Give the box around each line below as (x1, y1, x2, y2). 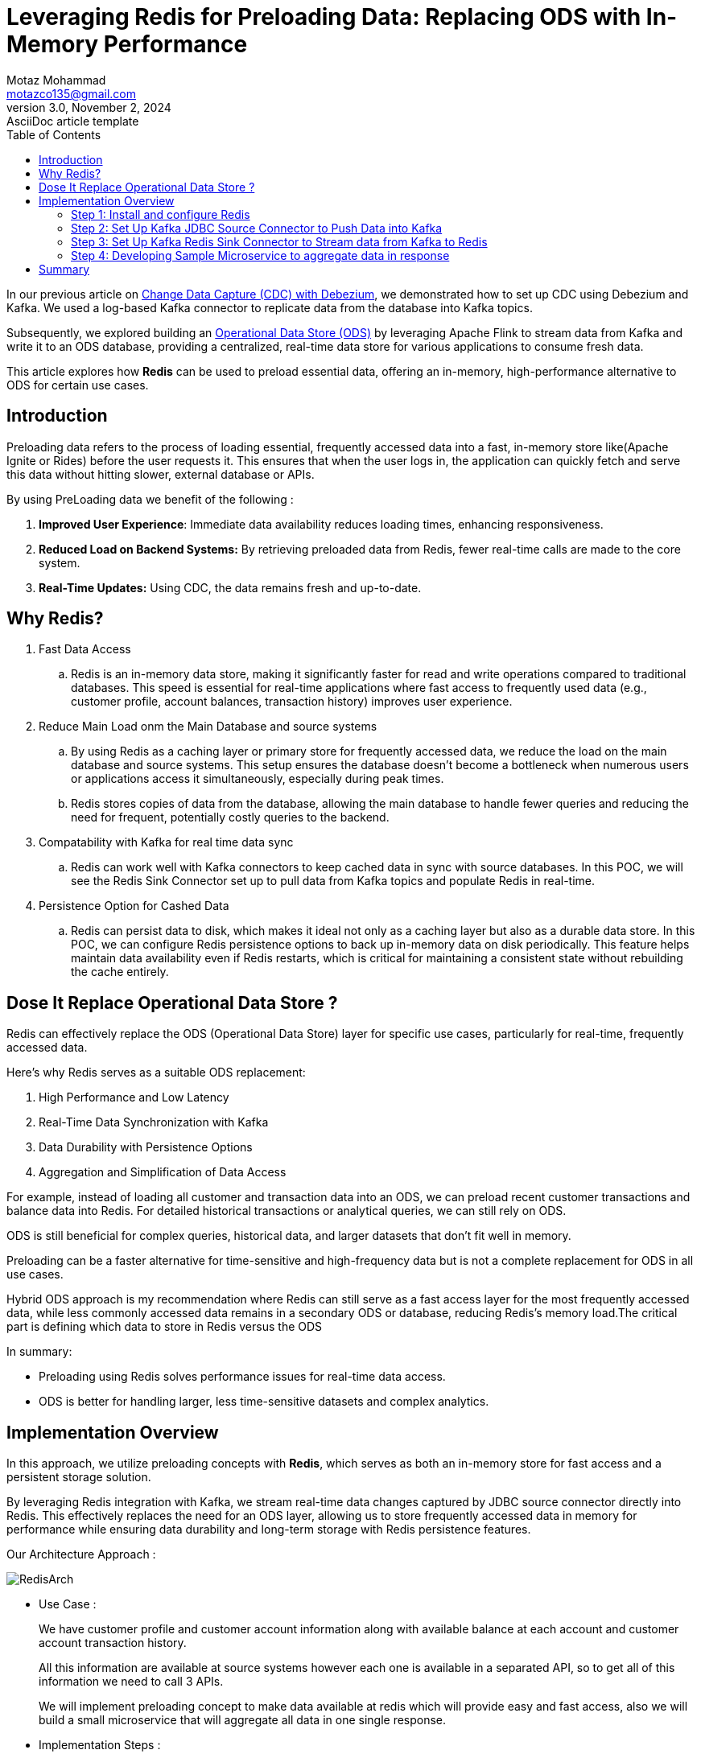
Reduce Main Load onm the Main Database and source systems (39, 719, 377, 734)
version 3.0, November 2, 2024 (6, 100, 171, 114)
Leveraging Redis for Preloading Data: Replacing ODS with (6, 3, 641, 31)
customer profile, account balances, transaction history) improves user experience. (71, 694, 513, 709)
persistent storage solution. (6, 1470, 151, 1484)
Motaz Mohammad (6, 72, 106, 87)
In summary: (6, 1344, 72, 1359)
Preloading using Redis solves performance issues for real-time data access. (39, 1369, 446, 1384)
